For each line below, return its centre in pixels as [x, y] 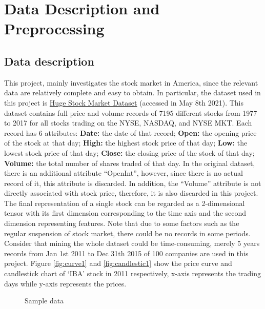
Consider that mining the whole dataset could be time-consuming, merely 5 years [132, 243]
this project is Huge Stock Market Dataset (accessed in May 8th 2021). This [124, 102]
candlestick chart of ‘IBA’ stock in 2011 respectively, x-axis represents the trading [132, 273]
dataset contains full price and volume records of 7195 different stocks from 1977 [131, 112]
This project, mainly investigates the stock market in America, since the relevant [131, 82]
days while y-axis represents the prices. [65, 283]
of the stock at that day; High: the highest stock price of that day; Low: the [126, 143]
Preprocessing [54, 28]
